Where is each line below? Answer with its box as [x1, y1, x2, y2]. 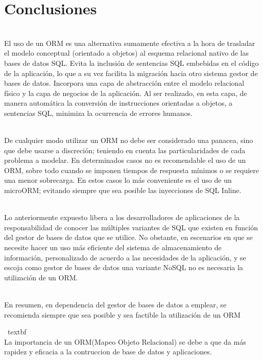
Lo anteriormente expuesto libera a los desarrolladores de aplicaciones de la [4, 212, 240, 223]
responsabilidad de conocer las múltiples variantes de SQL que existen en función [4, 222, 258, 232]
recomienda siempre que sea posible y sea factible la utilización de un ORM [4, 309, 241, 320]
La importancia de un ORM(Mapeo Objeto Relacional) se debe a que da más [4, 336, 246, 347]
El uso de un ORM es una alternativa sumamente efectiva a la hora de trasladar [4, 37, 255, 48]
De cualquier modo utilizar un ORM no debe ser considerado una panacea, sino [4, 135, 253, 146]
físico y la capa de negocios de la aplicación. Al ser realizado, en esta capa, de [4, 87, 247, 98]
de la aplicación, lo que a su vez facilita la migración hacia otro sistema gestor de [4, 67, 258, 78]
